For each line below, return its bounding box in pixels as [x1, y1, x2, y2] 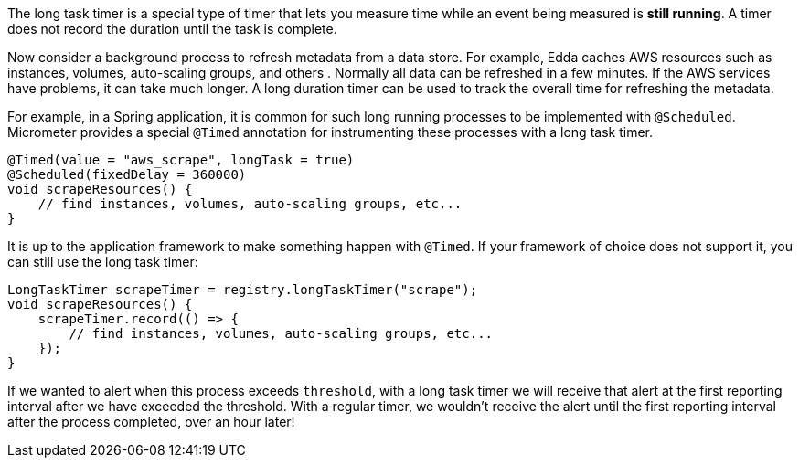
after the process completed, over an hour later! [7, 414, 295, 429]
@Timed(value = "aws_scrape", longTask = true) [7, 153, 355, 167]
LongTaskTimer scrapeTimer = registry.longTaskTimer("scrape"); [7, 282, 478, 297]
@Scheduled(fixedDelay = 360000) [7, 167, 247, 182]
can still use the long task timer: [7, 254, 198, 269]
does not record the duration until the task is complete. [7, 21, 337, 37]
